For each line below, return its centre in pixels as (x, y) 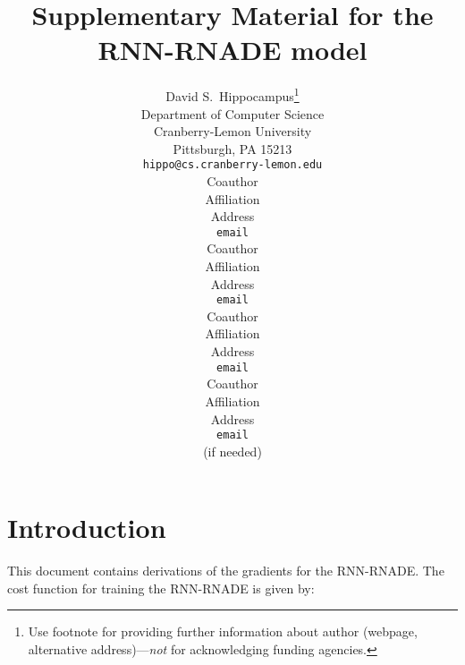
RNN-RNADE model (232, 50)
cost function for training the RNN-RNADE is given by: (161, 588)
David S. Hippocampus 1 (232, 94)
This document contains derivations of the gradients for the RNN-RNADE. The (226, 571)
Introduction (87, 528)
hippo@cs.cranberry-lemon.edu (232, 165)
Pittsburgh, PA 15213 (232, 148)
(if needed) (232, 451)
